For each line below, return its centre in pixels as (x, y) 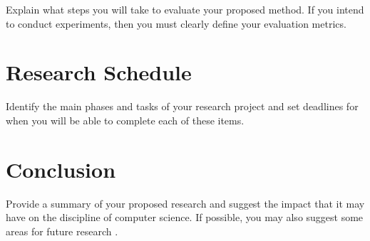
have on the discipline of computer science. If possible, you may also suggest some (185, 217)
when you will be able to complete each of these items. (125, 120)
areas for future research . (62, 231)
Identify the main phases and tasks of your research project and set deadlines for (182, 106)
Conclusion (61, 169)
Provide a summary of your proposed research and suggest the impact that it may (185, 203)
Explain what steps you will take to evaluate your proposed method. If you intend (185, 9)
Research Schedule (99, 72)
